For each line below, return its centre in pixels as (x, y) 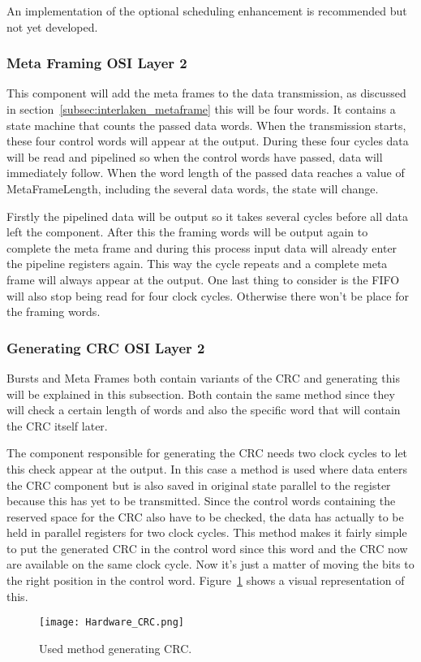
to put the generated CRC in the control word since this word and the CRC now (207, 548)
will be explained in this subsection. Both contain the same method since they (201, 394)
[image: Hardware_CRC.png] (112, 623)
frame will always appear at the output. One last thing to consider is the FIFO (203, 279)
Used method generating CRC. (116, 648)
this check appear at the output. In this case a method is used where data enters (207, 468)
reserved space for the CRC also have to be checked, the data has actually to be (205, 516)
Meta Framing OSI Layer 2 (97, 63)
